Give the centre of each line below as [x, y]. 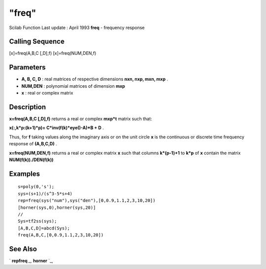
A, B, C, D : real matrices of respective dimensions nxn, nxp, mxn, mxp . [95, 79]
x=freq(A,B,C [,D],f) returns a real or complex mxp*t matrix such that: [81, 119]
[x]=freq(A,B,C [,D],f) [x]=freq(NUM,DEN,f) [53, 53]
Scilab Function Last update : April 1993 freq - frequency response [77, 28]
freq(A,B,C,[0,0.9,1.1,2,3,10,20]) [61, 235]
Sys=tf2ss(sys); [37, 221]
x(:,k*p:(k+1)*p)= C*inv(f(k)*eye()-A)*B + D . [57, 128]
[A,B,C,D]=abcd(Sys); [44, 228]
